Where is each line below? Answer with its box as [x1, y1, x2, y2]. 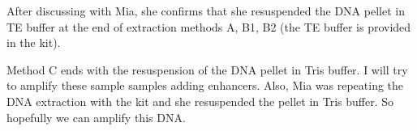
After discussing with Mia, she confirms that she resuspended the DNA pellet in [6, 2, 405, 19]
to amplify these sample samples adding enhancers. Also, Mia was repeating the [6, 77, 404, 94]
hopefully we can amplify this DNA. [6, 108, 186, 125]
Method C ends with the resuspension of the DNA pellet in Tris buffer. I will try [6, 61, 408, 78]
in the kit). [6, 34, 61, 51]
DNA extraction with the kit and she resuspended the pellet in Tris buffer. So [6, 92, 394, 109]
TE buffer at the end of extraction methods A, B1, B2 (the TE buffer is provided [6, 18, 411, 35]
